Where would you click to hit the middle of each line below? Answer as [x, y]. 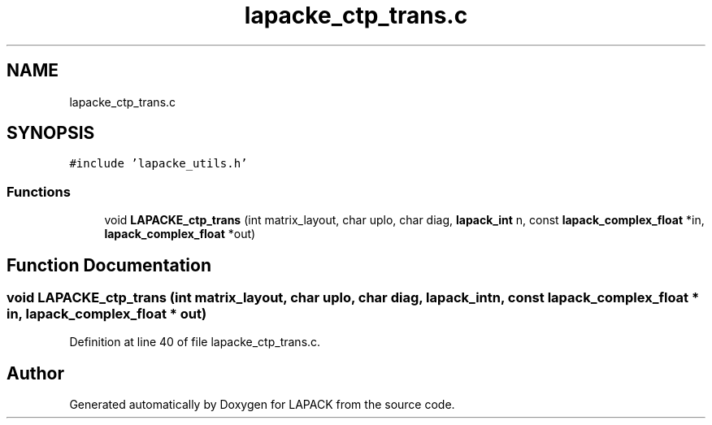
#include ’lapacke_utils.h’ [158, 164]
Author [35, 373]
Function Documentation [109, 265]
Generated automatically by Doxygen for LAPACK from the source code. [262, 405]
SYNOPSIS [51, 133]
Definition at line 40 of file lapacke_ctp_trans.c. [195, 342]
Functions [39, 191]
